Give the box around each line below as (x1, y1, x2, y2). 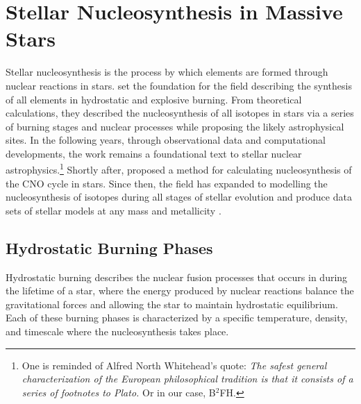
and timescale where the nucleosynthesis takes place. (6, 324, 229, 339)
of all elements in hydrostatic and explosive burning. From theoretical (6, 92, 302, 106)
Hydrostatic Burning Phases (6, 237, 213, 258)
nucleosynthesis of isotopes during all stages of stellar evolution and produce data (6, 190, 352, 204)
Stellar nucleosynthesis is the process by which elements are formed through (6, 65, 328, 79)
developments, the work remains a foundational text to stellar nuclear (6, 146, 302, 160)
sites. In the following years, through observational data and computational (6, 133, 326, 147)
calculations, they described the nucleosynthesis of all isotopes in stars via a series (6, 106, 354, 120)
